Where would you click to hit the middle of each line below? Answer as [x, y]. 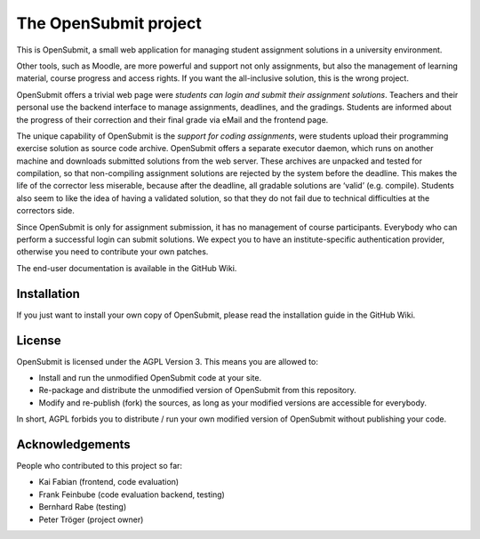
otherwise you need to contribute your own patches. [112, 252]
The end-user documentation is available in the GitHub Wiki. [127, 268]
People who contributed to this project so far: [99, 466]
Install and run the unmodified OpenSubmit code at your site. [150, 378]
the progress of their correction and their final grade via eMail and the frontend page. [172, 119]
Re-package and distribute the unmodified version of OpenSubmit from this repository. [197, 390]
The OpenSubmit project [109, 23]
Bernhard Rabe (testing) [83, 507]
